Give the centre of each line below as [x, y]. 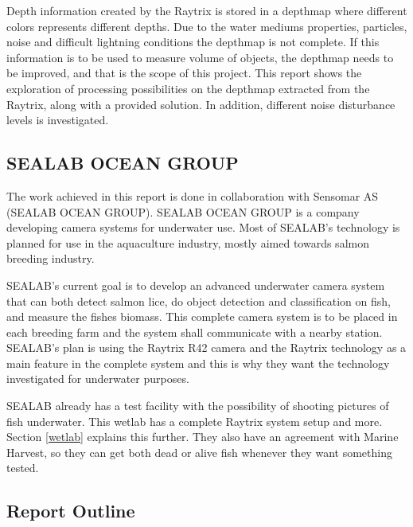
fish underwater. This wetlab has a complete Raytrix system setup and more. [195, 421]
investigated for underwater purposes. [98, 379]
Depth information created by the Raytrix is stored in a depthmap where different [207, 10]
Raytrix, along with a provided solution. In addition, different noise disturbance [201, 104]
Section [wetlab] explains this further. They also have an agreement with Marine [203, 437]
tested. [23, 468]
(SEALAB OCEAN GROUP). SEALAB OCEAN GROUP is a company [183, 211]
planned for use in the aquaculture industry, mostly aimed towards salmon [188, 242]
